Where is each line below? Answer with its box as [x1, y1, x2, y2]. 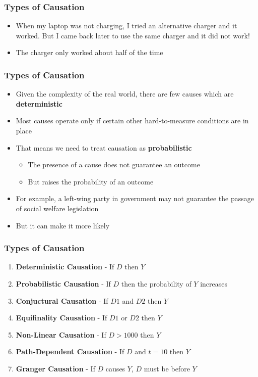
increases [200, 278, 227, 289]
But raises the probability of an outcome [28, 176, 154, 186]
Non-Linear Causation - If [16, 329, 106, 340]
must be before [144, 363, 190, 373]
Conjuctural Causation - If [16, 295, 108, 306]
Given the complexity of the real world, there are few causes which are [16, 88, 234, 99]
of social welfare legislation [16, 203, 99, 213]
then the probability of [121, 278, 191, 289]
